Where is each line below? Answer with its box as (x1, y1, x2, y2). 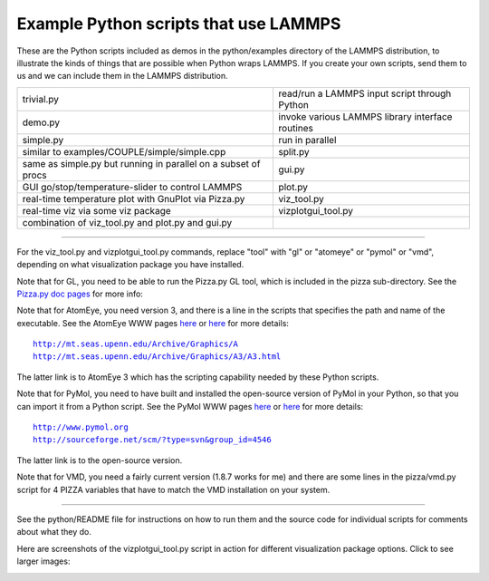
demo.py (22, 116, 61, 129)
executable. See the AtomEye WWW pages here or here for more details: (16, 317, 290, 328)
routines (278, 121, 314, 134)
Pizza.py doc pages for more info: (16, 288, 144, 299)
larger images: (16, 556, 71, 566)
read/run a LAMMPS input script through (278, 87, 452, 100)
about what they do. (16, 527, 92, 537)
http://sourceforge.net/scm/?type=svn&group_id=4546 (33, 435, 272, 445)
